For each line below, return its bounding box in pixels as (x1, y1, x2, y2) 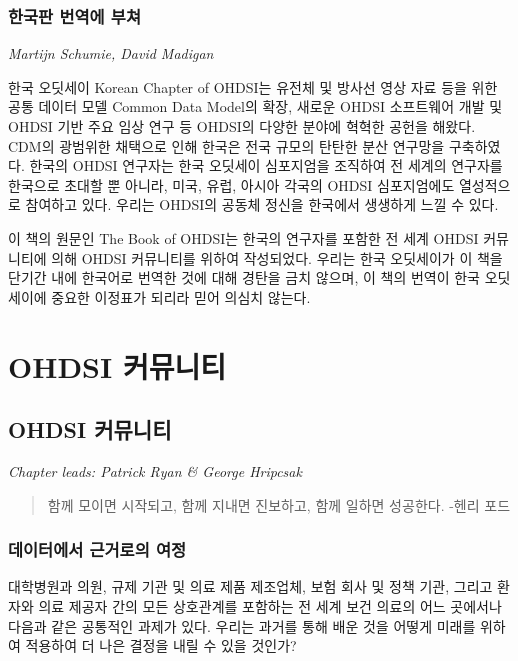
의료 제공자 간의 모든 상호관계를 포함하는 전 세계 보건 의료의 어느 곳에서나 (38, 595, 502, 616)
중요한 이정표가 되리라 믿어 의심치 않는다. (51, 286, 311, 307)
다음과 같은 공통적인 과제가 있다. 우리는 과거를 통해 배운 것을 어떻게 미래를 (8, 615, 476, 636)
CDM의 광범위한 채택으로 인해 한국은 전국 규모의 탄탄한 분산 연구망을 (8, 135, 445, 156)
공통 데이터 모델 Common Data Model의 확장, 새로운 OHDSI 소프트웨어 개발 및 (8, 96, 503, 117)
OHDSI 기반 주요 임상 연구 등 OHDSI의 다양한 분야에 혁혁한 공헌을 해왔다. (8, 116, 476, 136)
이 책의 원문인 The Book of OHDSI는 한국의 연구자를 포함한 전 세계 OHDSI (8, 227, 479, 248)
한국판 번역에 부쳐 (8, 3, 141, 28)
